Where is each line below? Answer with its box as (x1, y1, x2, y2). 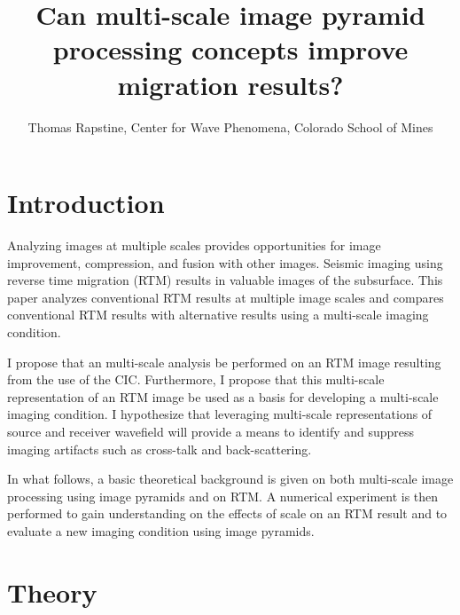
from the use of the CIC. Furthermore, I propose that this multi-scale (7, 370, 385, 389)
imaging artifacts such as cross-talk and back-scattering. (7, 439, 312, 458)
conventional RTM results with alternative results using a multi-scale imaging (7, 305, 429, 324)
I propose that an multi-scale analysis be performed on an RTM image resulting (7, 352, 441, 371)
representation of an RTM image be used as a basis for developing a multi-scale (7, 387, 439, 406)
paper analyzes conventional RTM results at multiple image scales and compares (7, 288, 444, 306)
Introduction (7, 185, 165, 221)
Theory (7, 573, 97, 610)
